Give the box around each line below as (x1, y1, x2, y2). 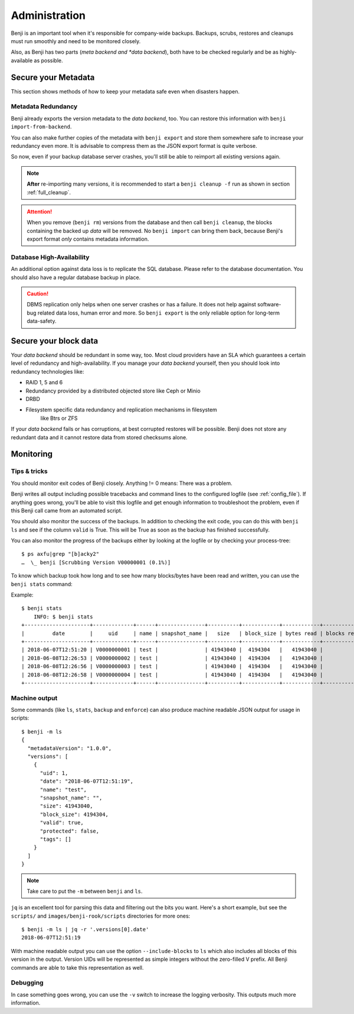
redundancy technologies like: (11, 368, 84, 375)
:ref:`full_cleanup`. (27, 189, 71, 196)
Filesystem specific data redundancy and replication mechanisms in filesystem (25, 406, 218, 413)
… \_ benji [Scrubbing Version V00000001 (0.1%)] (21, 559, 171, 566)
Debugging (11, 979, 44, 987)
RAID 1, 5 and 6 (25, 379, 63, 386)
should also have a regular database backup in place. (11, 274, 141, 281)
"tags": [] (40, 835, 71, 843)
